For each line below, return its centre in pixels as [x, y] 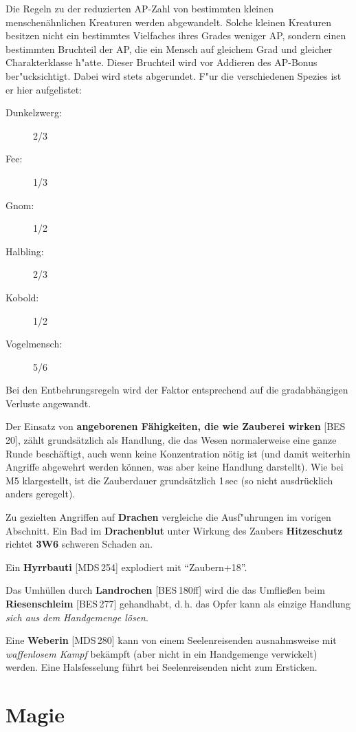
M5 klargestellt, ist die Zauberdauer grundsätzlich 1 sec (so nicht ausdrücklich [169, 480]
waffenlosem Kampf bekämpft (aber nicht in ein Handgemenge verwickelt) [162, 653]
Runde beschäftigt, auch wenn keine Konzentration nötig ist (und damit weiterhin [178, 453]
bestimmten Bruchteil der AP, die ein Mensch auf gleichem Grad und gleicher [169, 49]
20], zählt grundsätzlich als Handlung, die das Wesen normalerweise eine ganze [171, 440]
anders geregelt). [41, 494]
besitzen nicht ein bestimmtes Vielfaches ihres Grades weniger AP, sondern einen [176, 35]
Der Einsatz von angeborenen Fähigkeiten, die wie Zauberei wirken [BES [176, 426]
